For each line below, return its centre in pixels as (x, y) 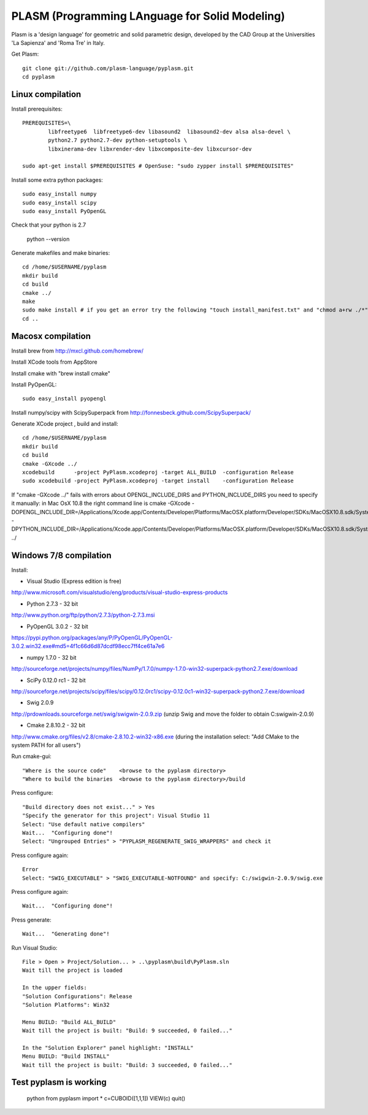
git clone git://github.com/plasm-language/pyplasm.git (108, 68)
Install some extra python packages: (57, 180)
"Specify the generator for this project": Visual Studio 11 (116, 816)
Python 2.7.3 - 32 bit (52, 604)
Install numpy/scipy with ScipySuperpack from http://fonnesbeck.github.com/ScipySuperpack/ (131, 412)
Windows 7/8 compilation (61, 555)
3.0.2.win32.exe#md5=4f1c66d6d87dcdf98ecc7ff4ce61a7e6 (88, 646)
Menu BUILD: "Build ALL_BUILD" (69, 1022)
